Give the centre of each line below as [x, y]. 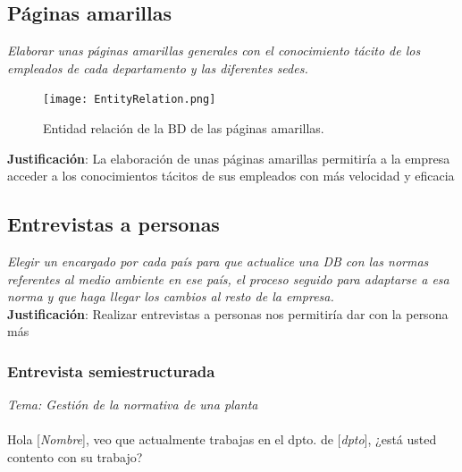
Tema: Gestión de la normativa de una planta [133, 405]
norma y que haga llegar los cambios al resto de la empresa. [171, 296]
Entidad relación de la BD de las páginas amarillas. [184, 128]
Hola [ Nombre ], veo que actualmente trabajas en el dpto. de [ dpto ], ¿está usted [222, 439]
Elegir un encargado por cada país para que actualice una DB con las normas [218, 261]
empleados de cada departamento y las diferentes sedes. [158, 67]
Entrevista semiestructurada [111, 371]
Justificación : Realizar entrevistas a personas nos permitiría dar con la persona [228, 313]
